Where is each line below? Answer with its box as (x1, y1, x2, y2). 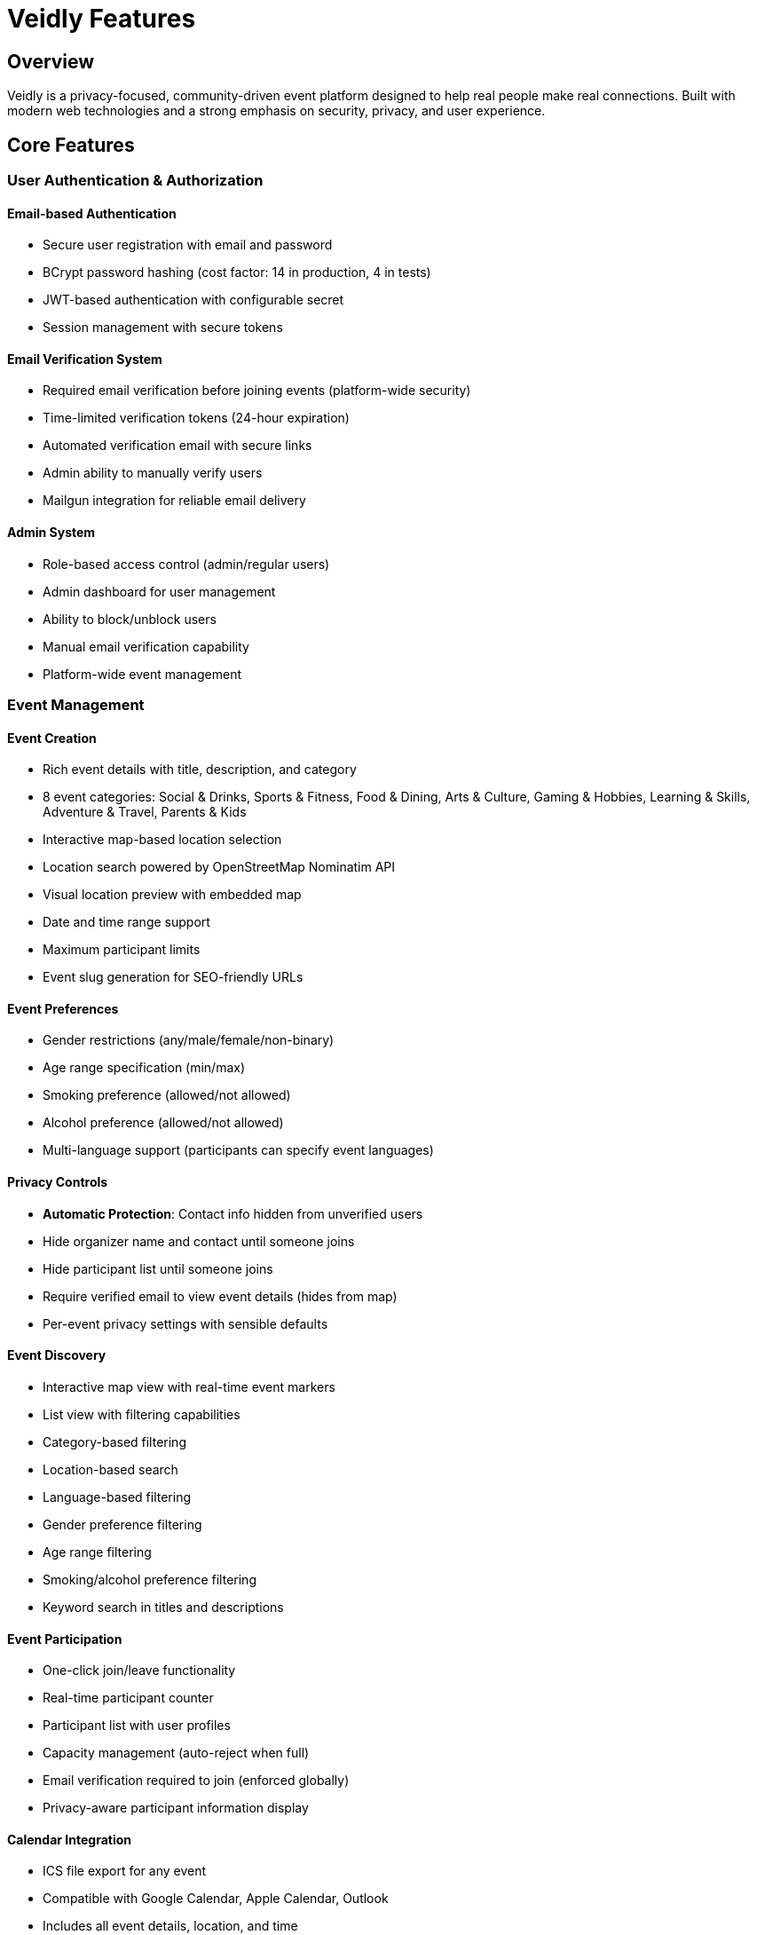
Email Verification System (7, 351, 162, 367)
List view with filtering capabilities (43, 1406, 241, 1422)
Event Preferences (7, 1000, 119, 1016)
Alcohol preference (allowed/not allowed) (43, 1115, 284, 1131)
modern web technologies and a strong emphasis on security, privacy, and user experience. (7, 103, 546, 119)
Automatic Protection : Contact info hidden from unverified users (43, 1205, 423, 1221)
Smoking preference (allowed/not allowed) (43, 1087, 291, 1103)
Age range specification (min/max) (43, 1060, 246, 1076)
